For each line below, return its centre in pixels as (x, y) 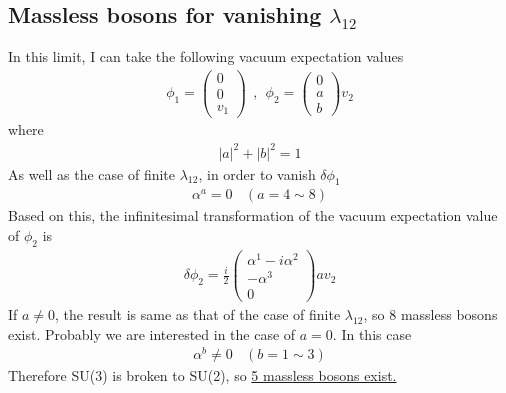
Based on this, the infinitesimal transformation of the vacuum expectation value (253, 215)
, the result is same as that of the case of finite (198, 314)
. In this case (372, 333)
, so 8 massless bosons (430, 314)
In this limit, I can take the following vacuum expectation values (206, 56)
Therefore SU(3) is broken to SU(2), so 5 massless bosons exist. (202, 375)
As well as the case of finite (92, 173)
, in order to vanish (257, 173)
